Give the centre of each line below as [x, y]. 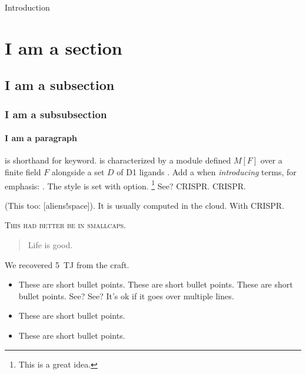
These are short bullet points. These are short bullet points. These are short [156, 284]
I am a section [64, 47]
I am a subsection [60, 85]
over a [271, 160]
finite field [23, 171]
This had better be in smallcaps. [65, 225]
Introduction [27, 7]
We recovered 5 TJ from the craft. [67, 264]
